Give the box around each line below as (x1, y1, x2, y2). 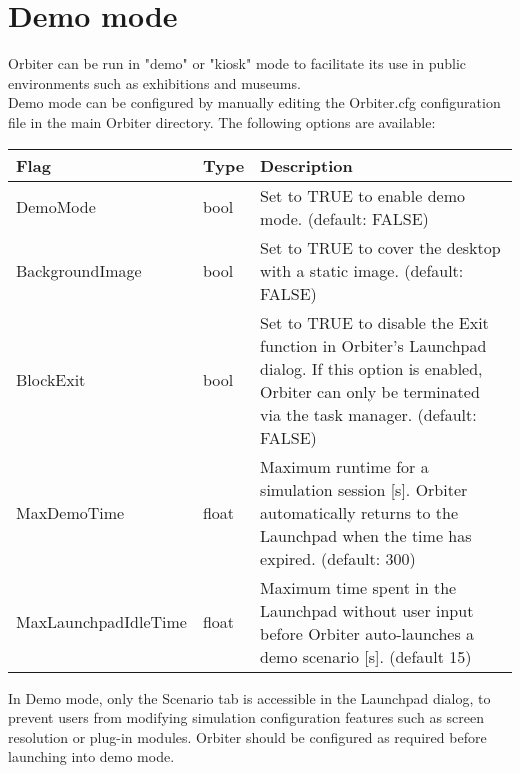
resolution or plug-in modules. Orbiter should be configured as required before (8, 726, 487, 747)
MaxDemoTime (16, 500, 125, 524)
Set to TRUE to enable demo (260, 183, 465, 207)
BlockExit (16, 368, 86, 391)
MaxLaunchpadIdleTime (16, 610, 187, 633)
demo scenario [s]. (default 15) (260, 644, 472, 668)
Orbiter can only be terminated (260, 379, 480, 403)
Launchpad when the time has (260, 523, 472, 547)
